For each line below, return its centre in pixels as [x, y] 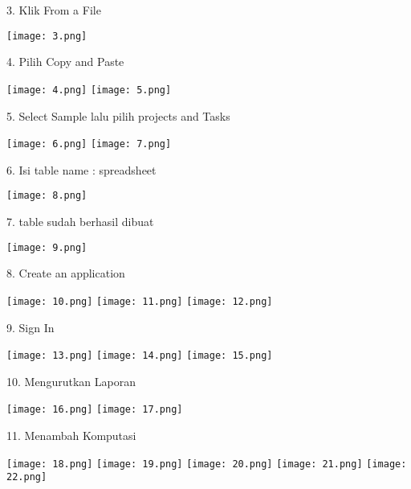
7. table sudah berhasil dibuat [80, 221]
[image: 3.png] [47, 36]
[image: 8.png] [47, 196]
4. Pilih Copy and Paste [65, 62]
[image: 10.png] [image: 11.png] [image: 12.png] [140, 301]
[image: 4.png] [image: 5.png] [89, 90]
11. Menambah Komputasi [71, 435]
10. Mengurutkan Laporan [71, 381]
